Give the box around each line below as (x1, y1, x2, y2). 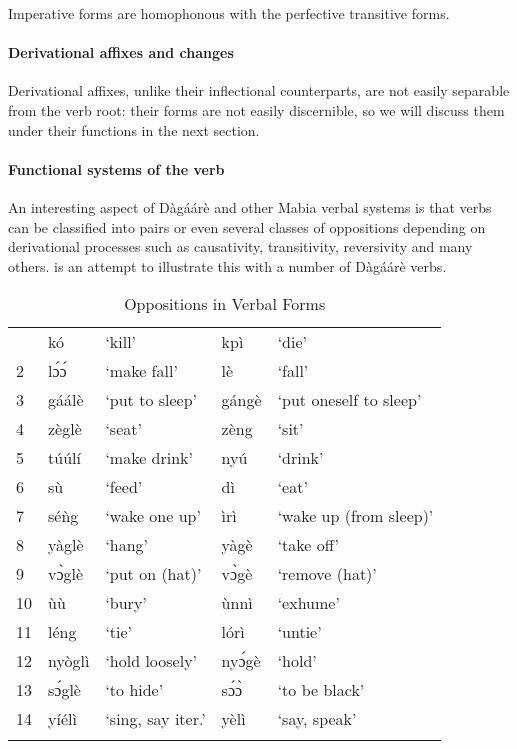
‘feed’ (105, 475, 143, 499)
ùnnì (221, 591, 253, 615)
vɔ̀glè (48, 562, 84, 586)
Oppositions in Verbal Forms (124, 292, 326, 316)
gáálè (48, 388, 84, 412)
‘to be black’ (277, 678, 365, 702)
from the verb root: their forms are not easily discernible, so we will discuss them (8, 99, 505, 120)
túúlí (48, 446, 81, 470)
